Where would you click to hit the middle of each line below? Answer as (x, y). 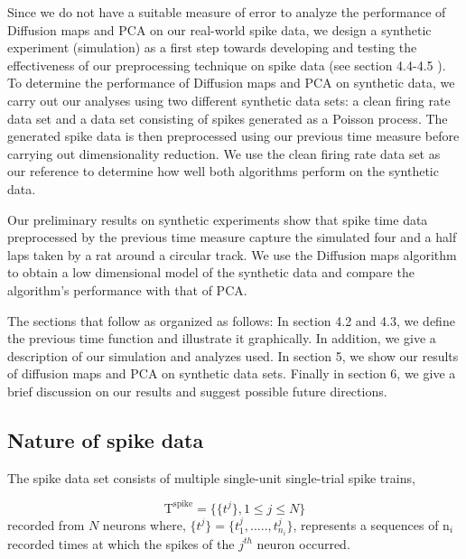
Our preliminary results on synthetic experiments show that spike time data (218, 219)
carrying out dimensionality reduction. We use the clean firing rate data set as (224, 153)
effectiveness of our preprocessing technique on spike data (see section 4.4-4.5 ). (227, 65)
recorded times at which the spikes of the (121, 543)
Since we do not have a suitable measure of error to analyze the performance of (227, 12)
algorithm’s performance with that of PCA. (127, 289)
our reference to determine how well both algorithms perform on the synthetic (223, 171)
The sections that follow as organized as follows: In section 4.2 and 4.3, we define (231, 320)
